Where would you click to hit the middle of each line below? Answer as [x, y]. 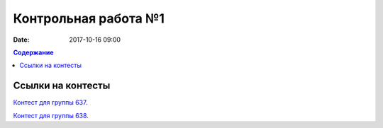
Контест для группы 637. [50, 103]
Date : [21, 40]
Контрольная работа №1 [89, 18]
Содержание [33, 52]
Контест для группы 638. [51, 115]
